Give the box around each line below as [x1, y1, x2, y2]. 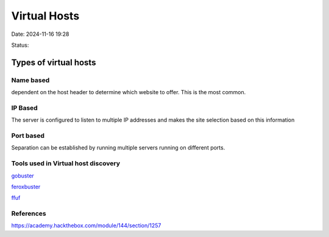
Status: [11, 41, 29, 49]
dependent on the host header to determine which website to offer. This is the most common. [11, 89, 246, 96]
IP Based [11, 103, 38, 112]
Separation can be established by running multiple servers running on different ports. [11, 144, 225, 151]
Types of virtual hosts [11, 57, 96, 67]
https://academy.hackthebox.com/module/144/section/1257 [11, 222, 161, 229]
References [11, 210, 46, 218]
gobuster [11, 172, 35, 179]
